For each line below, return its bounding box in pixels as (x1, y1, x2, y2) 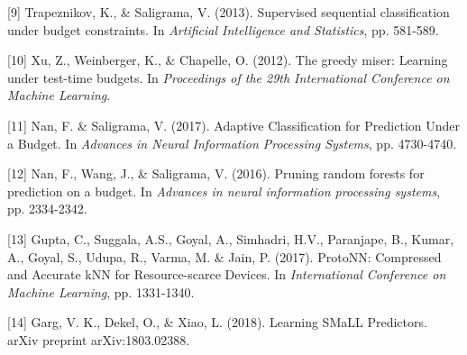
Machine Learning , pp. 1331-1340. (7, 282, 195, 301)
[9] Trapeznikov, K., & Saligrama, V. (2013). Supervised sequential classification (7, 3, 450, 21)
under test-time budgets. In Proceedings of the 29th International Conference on (7, 68, 450, 86)
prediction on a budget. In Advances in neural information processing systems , (7, 181, 441, 200)
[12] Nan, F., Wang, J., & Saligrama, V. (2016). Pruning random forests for (7, 164, 425, 183)
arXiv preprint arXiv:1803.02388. (7, 330, 190, 349)
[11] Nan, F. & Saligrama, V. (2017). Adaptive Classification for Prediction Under (7, 115, 461, 134)
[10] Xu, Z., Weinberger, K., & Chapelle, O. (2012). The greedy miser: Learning (7, 50, 448, 69)
